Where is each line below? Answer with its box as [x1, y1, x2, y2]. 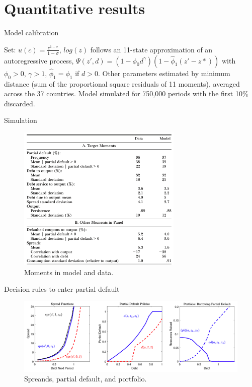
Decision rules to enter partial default [4, 284, 120, 294]
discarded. [4, 98, 35, 108]
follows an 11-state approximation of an [90, 44, 213, 54]
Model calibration [4, 27, 59, 38]
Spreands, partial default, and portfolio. [24, 373, 147, 384]
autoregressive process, [4, 55, 74, 66]
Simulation [4, 115, 37, 125]
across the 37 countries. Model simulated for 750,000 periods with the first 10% [4, 88, 248, 99]
